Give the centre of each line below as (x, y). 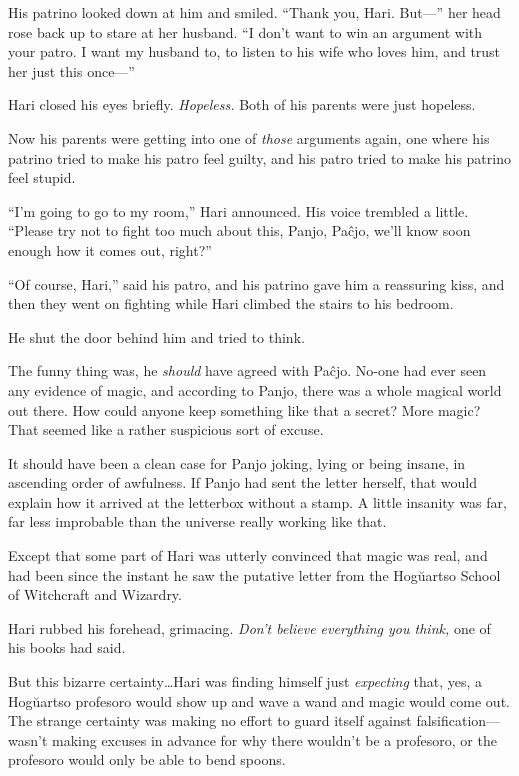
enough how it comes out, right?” (110, 249)
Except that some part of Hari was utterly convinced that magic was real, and (248, 555)
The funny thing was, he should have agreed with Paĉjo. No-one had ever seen (247, 370)
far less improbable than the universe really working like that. (197, 521)
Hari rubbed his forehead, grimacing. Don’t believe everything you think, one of (249, 627)
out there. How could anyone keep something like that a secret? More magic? (244, 409)
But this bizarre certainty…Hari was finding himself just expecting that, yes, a (245, 681)
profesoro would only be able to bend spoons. (147, 759)
